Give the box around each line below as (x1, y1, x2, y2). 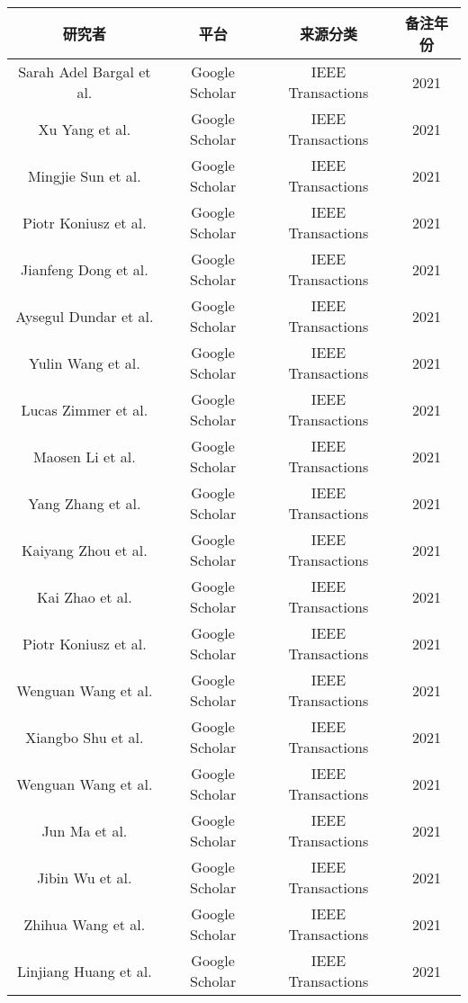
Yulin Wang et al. (29, 352, 140, 373)
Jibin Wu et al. (37, 866, 132, 888)
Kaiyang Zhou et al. (22, 539, 148, 560)
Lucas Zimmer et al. (21, 399, 148, 420)
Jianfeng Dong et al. (20, 258, 148, 280)
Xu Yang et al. (38, 118, 131, 139)
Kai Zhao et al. (36, 586, 132, 607)
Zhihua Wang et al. (23, 913, 146, 935)
